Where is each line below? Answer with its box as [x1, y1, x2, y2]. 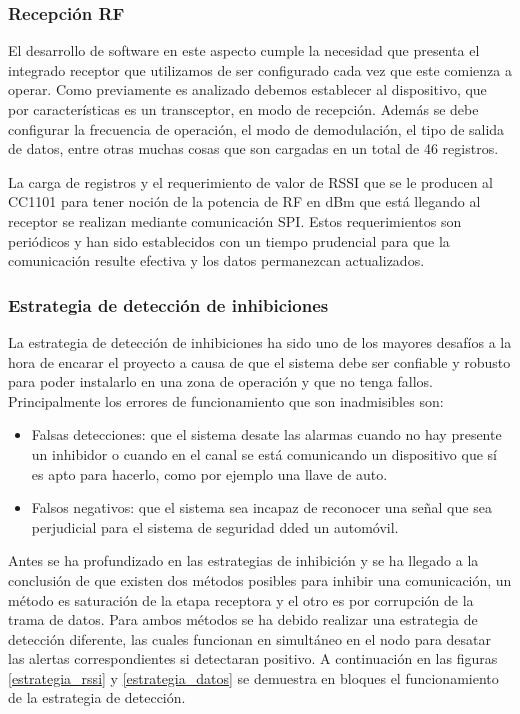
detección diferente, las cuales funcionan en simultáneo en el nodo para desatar [8, 628, 492, 649]
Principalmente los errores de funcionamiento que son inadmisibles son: [8, 390, 444, 411]
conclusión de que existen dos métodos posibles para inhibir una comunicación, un [8, 569, 512, 590]
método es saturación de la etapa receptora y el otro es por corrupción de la [8, 589, 474, 610]
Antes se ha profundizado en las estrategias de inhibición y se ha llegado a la [8, 550, 479, 571]
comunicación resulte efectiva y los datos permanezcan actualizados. [8, 250, 425, 271]
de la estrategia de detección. [8, 687, 186, 708]
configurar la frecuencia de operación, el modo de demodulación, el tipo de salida [8, 118, 505, 139]
